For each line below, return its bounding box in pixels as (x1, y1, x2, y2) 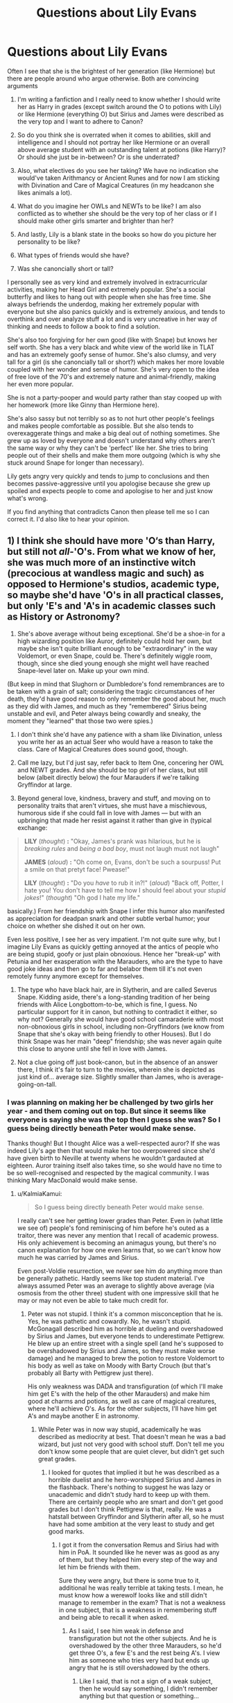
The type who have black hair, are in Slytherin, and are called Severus (17, 985, 217, 994)
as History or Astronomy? (7, 611, 121, 623)
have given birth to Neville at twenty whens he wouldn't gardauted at (7, 1154, 205, 1163)
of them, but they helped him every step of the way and (58, 1556, 218, 1564)
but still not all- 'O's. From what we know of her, (7, 546, 216, 558)
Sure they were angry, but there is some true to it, (58, 1577, 201, 1585)
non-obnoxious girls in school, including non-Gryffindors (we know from (17, 1022, 225, 1031)
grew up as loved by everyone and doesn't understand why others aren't (7, 436, 216, 445)
